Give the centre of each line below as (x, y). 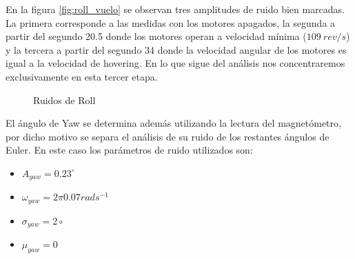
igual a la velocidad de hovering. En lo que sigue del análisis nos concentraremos (175, 63)
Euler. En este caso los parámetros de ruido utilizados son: (129, 150)
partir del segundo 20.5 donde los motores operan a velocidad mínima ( (156, 36)
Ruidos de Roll (64, 100)
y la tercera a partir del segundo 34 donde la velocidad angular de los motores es (176, 49)
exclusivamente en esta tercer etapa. (82, 76)
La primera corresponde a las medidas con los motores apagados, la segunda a (171, 22)
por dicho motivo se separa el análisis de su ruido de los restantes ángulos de (168, 136)
